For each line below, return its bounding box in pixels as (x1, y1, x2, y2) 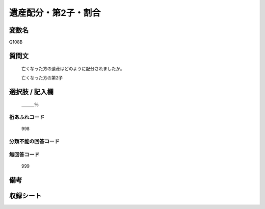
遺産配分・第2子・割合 (9, 7, 101, 18)
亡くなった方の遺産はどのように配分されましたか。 (21, 66, 125, 72)
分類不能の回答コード (9, 138, 60, 145)
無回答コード (9, 151, 40, 158)
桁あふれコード (9, 114, 45, 121)
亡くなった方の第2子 (21, 75, 63, 80)
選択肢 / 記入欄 (9, 87, 54, 96)
